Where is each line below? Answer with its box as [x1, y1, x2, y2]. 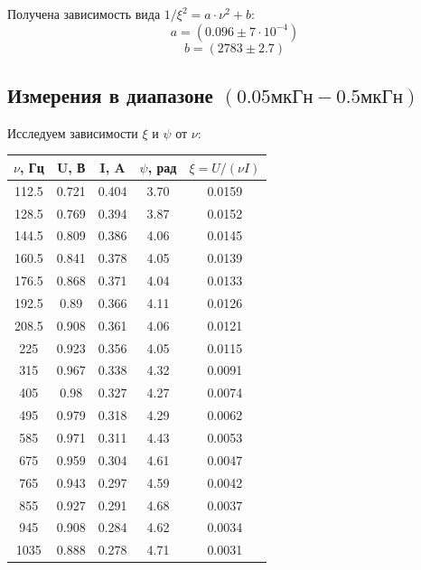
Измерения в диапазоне [7, 80, 213, 108]
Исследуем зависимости [7, 123, 138, 142]
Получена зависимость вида [7, 5, 161, 23]
